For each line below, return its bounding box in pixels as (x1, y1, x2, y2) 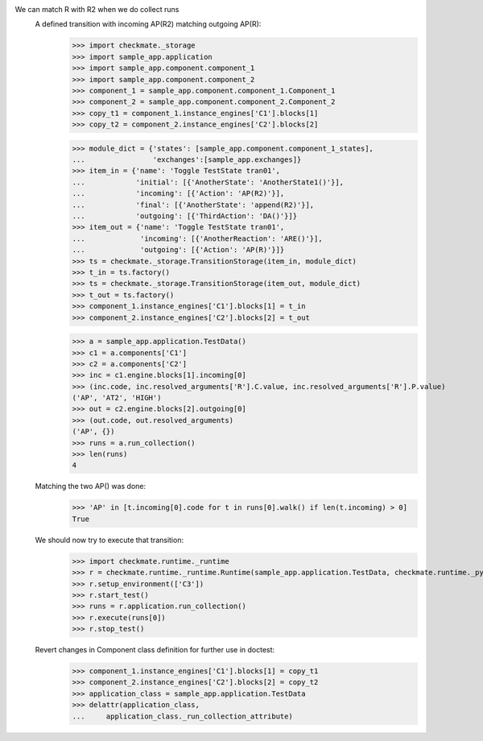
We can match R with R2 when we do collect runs (14, 5, 180, 14)
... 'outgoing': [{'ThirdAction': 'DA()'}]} (72, 212, 298, 221)
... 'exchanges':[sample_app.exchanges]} (72, 155, 302, 164)
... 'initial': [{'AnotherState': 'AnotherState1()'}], (72, 177, 345, 187)
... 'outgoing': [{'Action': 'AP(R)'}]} (72, 246, 285, 255)
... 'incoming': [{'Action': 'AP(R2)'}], (72, 189, 285, 198)
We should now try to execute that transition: (35, 535, 184, 544)
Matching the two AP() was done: (35, 482, 147, 491)
